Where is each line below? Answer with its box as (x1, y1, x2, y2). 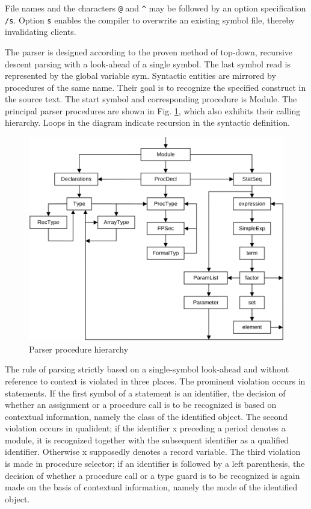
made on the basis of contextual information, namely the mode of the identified (5, 481, 298, 493)
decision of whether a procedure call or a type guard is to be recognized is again (5, 469, 300, 481)
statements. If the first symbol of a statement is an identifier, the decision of (5, 386, 286, 399)
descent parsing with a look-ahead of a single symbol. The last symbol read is (5, 57, 291, 70)
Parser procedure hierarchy (29, 342, 129, 355)
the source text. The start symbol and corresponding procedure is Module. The (5, 93, 297, 105)
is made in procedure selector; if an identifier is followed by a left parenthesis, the (5, 457, 305, 470)
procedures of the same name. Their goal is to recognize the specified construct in (5, 81, 306, 93)
